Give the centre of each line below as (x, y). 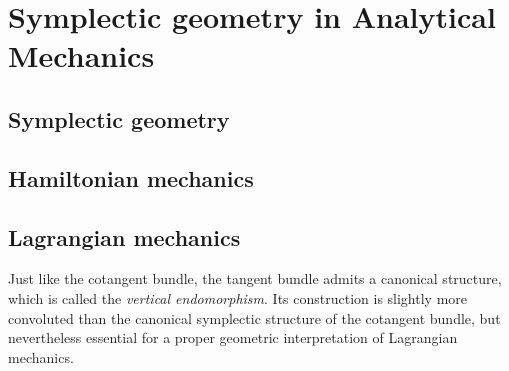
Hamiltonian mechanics (131, 177)
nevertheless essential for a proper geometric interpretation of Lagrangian (233, 337)
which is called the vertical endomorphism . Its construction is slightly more (238, 297)
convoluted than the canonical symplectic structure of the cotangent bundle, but (254, 317)
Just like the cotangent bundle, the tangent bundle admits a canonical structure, (255, 278)
